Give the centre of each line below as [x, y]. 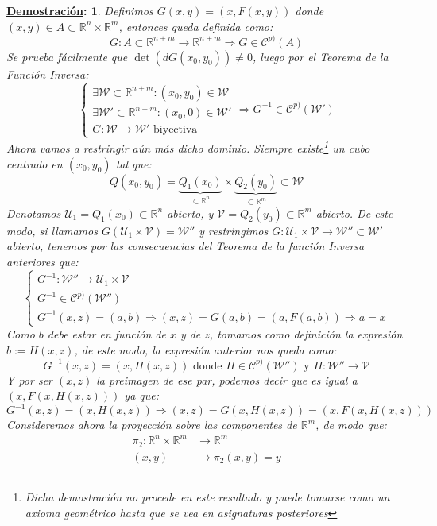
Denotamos [34, 213]
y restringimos [234, 230]
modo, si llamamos [52, 230]
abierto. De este [354, 213]
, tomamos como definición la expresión [306, 333]
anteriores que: [43, 261]
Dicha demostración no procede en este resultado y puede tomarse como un [207, 496]
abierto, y [190, 213]
